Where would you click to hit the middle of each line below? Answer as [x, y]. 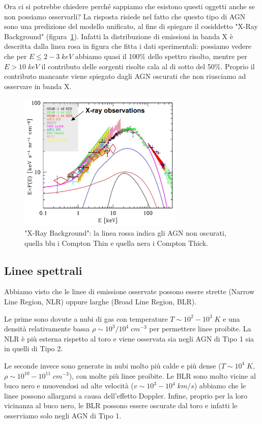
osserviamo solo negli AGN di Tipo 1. [63, 415]
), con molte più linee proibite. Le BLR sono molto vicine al [162, 375]
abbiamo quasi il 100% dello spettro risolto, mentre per [161, 56]
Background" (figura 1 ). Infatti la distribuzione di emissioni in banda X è [119, 36]
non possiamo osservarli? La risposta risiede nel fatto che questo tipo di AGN [125, 16]
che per [16, 56]
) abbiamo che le [220, 386]
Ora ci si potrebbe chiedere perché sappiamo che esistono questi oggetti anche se [129, 6]
